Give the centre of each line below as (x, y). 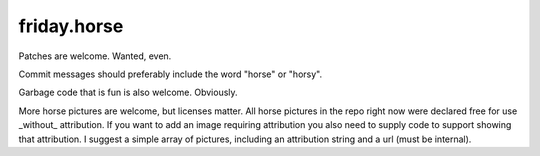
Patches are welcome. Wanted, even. (95, 56)
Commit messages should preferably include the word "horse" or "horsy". (170, 74)
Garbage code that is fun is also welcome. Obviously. (128, 92)
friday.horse (71, 26)
